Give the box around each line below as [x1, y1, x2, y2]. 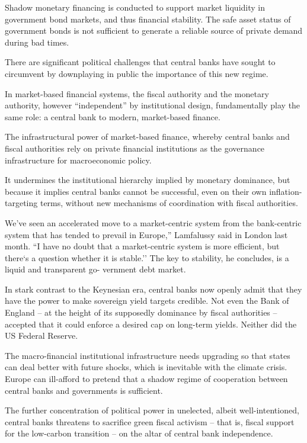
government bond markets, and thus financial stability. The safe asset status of [5, 12, 291, 25]
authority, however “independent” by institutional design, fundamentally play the [5, 99, 300, 111]
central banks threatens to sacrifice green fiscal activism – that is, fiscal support [5, 415, 295, 428]
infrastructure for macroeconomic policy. [5, 153, 152, 166]
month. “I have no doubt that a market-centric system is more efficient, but [5, 240, 280, 252]
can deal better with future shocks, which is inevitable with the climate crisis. [5, 361, 287, 373]
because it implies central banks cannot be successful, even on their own [5, 185, 267, 197]
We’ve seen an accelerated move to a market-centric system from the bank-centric [5, 216, 302, 229]
